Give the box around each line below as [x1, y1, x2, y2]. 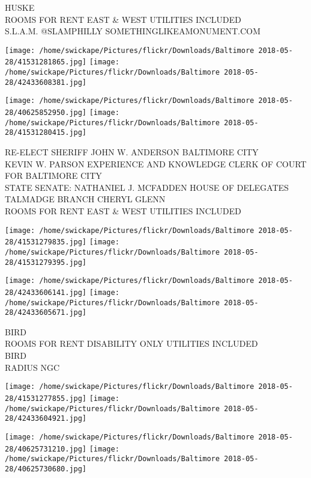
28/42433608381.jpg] [5, 78, 87, 87]
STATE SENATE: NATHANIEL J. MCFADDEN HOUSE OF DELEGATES [5, 181, 289, 193]
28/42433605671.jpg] [5, 308, 87, 317]
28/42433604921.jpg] [5, 414, 87, 423]
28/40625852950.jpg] [5, 108, 87, 117]
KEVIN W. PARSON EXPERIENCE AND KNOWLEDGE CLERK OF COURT [5, 157, 307, 170]
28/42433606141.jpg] [5, 288, 87, 297]
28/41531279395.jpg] [5, 258, 87, 267]
